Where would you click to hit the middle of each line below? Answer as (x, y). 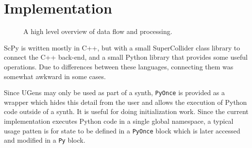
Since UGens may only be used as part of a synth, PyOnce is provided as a (115, 92)
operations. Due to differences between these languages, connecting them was (119, 66)
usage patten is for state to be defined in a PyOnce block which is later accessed (122, 130)
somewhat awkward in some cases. (55, 76)
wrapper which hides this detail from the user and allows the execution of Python (126, 102)
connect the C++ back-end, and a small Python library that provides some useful (126, 57)
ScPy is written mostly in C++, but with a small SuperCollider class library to (122, 47)
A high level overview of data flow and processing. (98, 31)
